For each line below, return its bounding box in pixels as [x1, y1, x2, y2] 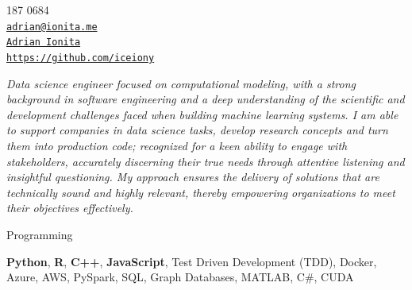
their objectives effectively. [6, 199, 133, 216]
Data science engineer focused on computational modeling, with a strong [6, 75, 356, 91]
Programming [6, 226, 73, 242]
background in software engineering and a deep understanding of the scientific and [6, 91, 405, 107]
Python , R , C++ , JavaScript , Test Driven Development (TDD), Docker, [6, 253, 377, 269]
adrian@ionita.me [6, 21, 98, 33]
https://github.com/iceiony [6, 52, 155, 64]
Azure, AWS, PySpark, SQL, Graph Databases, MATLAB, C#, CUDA [6, 269, 354, 285]
